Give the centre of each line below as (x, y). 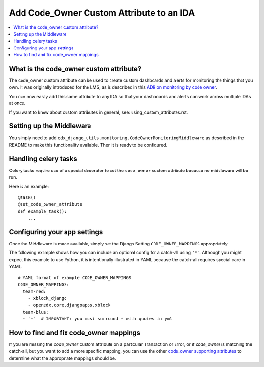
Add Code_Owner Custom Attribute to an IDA (102, 13)
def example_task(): (42, 211)
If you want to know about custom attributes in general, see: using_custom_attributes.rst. (99, 112)
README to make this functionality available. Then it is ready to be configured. (88, 145)
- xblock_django (47, 298)
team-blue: (36, 312)
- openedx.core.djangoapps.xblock (69, 305)
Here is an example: (29, 186)
